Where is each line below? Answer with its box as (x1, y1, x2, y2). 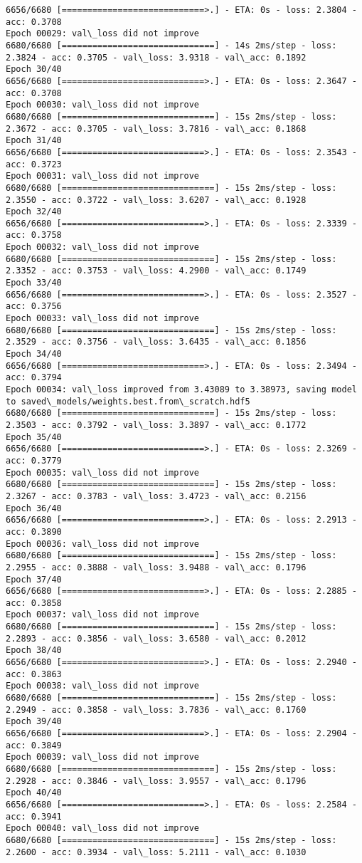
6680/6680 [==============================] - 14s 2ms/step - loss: (6, 40, 337, 51)
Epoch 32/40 (6, 206, 62, 217)
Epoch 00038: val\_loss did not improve (6, 681, 200, 691)
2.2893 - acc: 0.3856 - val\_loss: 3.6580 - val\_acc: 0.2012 (6, 633, 307, 644)
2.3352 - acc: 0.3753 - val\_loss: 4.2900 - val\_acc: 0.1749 (6, 266, 307, 276)
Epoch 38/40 (6, 645, 62, 656)
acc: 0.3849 (6, 740, 62, 750)
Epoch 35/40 (6, 431, 62, 442)
